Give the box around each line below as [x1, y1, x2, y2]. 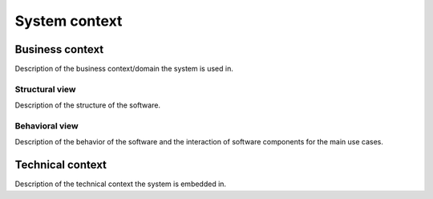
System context [14, 12, 123, 30]
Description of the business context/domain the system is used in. [14, 64, 234, 74]
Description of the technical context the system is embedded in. [14, 179, 227, 189]
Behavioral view [14, 120, 79, 132]
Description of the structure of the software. [14, 100, 160, 110]
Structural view [14, 83, 76, 95]
